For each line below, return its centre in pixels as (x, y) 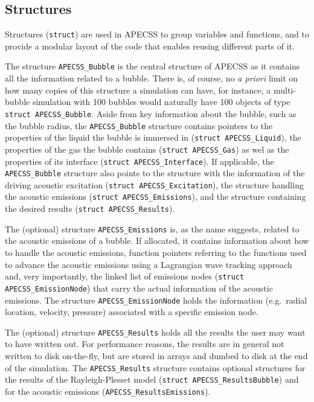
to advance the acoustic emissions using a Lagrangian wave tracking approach (149, 264)
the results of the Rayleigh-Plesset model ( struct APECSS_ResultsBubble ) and (152, 379)
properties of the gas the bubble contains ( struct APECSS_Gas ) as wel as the (147, 149)
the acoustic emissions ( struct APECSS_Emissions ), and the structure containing (155, 196)
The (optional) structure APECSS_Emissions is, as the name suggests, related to (152, 228)
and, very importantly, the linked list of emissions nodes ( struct (125, 276)
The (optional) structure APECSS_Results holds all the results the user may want (155, 332)
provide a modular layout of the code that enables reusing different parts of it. (150, 46)
